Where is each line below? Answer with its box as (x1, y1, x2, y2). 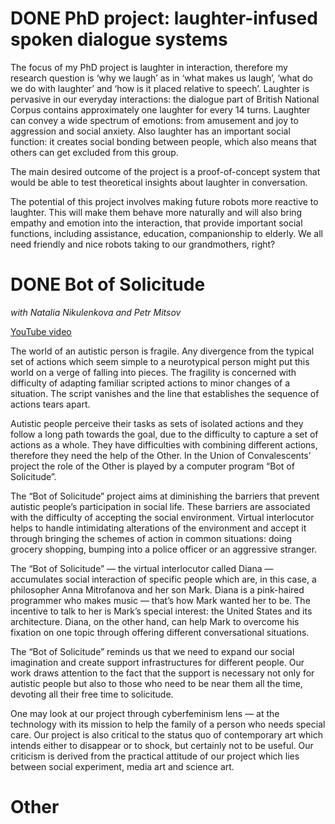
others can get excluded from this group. (10, 146, 179, 158)
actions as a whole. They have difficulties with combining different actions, (10, 438, 318, 451)
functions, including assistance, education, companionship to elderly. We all (10, 227, 323, 239)
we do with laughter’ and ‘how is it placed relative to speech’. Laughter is (10, 82, 310, 94)
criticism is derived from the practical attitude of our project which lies (10, 750, 300, 762)
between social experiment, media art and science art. (10, 760, 235, 772)
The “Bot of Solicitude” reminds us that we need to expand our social (10, 645, 295, 657)
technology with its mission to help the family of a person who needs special (10, 718, 326, 730)
